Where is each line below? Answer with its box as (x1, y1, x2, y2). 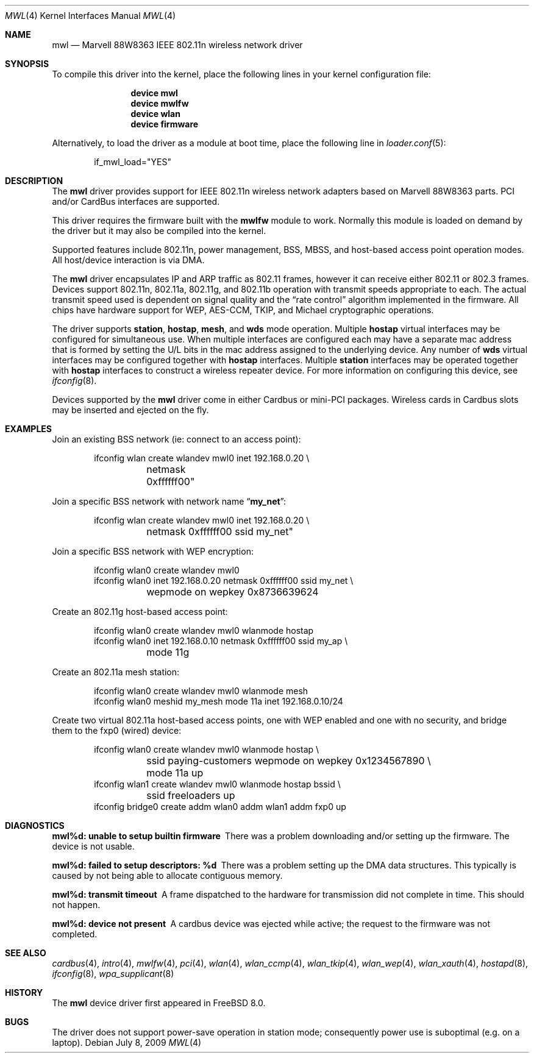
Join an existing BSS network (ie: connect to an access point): (52, 434, 301, 444)
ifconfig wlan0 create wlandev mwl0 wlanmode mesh (94, 686, 308, 696)
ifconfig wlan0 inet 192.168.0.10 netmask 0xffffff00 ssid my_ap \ (94, 636, 348, 646)
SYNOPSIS (5, 59, 49, 69)
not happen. (52, 900, 101, 910)
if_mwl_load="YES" (94, 157, 171, 167)
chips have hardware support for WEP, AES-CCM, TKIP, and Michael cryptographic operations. (52, 305, 434, 315)
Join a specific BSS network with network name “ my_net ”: (52, 496, 287, 506)
